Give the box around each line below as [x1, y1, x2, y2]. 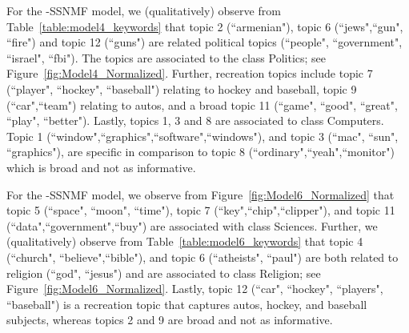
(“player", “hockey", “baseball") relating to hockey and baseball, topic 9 [6, 80, 357, 97]
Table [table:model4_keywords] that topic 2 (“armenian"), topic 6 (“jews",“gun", [6, 18, 403, 34]
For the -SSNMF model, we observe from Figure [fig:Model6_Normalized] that [6, 186, 395, 203]
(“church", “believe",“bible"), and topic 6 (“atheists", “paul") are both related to [6, 248, 399, 265]
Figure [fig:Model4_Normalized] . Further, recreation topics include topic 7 [6, 65, 373, 82]
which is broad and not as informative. [6, 158, 196, 175]
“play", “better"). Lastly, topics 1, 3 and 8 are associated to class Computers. [6, 112, 384, 129]
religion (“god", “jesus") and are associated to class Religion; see [6, 264, 321, 281]
